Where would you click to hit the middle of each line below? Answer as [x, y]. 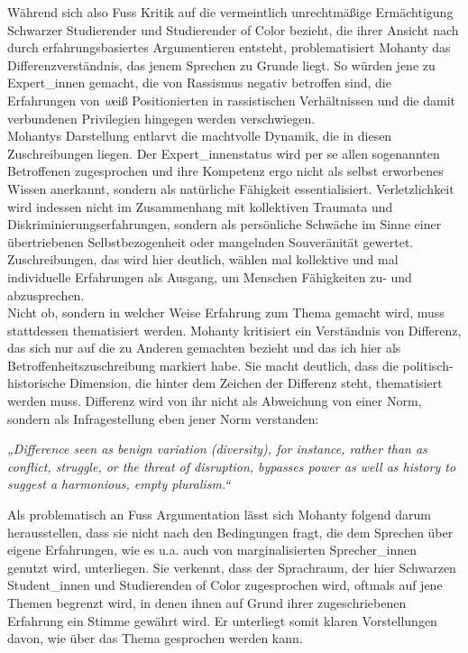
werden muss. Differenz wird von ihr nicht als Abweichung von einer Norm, [215, 401]
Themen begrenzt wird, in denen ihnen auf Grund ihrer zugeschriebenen [207, 602]
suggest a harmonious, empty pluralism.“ [119, 484]
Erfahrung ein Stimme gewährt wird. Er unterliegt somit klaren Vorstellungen [222, 620]
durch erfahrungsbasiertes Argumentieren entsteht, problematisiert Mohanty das [229, 47]
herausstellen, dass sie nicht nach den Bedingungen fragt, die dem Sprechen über [230, 532]
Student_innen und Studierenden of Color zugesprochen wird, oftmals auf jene [225, 585]
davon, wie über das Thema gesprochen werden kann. [155, 638]
